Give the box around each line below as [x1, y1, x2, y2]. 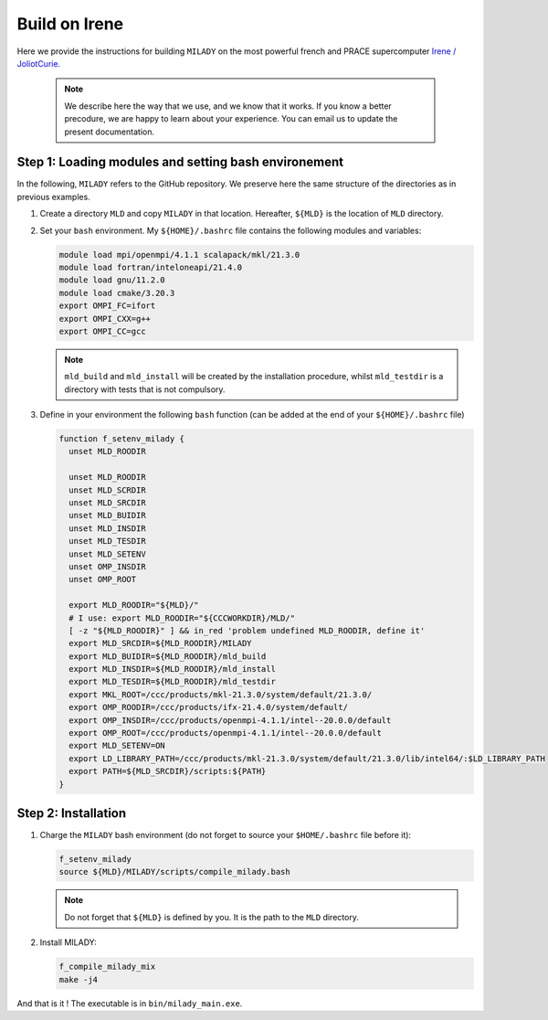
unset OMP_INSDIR [68, 561, 146, 571]
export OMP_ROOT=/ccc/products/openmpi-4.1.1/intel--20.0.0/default [68, 728, 383, 738]
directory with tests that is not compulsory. [64, 384, 226, 395]
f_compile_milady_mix [58, 962, 156, 972]
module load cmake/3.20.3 [58, 288, 175, 298]
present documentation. [64, 126, 155, 137]
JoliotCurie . [16, 58, 61, 69]
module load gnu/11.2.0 [58, 275, 166, 285]
